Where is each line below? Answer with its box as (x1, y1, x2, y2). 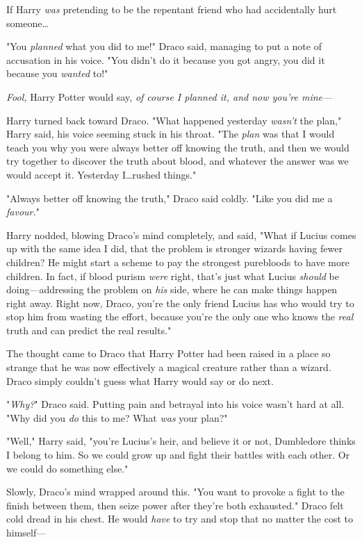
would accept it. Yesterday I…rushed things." (6, 167, 197, 181)
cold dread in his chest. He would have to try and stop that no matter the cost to (6, 511, 353, 526)
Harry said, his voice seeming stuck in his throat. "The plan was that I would (6, 126, 335, 141)
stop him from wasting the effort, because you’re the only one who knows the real (6, 309, 354, 324)
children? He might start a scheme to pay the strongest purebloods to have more (6, 254, 349, 269)
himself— (6, 525, 47, 539)
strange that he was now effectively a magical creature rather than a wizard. (6, 360, 331, 375)
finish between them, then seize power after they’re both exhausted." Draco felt (6, 498, 344, 512)
